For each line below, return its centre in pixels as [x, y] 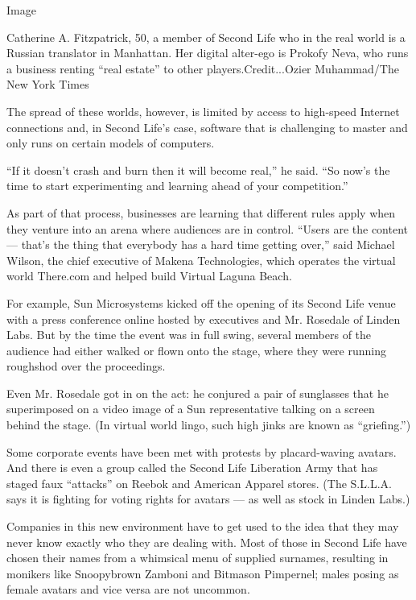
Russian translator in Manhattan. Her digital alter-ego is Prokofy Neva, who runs [208, 53]
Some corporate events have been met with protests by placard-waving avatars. [202, 451]
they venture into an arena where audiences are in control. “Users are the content [208, 228]
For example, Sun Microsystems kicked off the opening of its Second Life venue [201, 302]
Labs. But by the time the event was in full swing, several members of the [189, 335]
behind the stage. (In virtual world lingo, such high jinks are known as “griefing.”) [209, 425]
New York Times [48, 84]
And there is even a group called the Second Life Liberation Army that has [192, 468]
